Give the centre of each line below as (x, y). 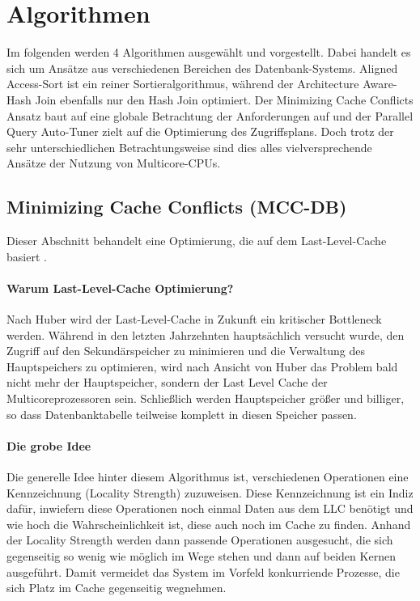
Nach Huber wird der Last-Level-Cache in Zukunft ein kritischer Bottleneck (194, 319)
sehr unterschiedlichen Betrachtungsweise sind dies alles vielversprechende (189, 147)
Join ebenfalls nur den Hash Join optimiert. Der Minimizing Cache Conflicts (224, 99)
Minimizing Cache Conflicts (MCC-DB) (177, 207)
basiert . (27, 256)
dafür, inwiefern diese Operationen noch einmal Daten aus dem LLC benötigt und (210, 508)
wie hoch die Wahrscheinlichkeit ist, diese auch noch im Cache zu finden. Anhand (209, 524)
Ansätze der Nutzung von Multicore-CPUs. (114, 163)
